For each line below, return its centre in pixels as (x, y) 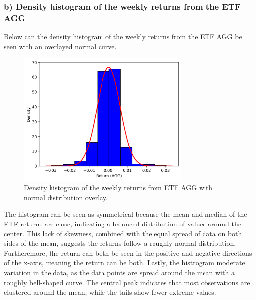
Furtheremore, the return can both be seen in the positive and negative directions (128, 253)
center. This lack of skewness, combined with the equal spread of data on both (123, 233)
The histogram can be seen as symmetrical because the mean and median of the (126, 214)
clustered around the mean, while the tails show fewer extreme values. (110, 292)
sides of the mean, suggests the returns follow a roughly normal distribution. (120, 243)
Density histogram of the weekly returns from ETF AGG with (118, 187)
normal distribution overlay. (66, 197)
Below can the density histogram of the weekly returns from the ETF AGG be (123, 37)
